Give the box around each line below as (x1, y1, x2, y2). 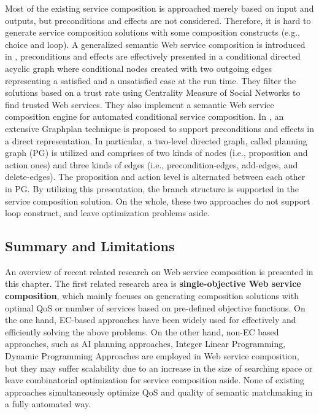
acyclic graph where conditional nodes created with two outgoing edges (5, 61, 272, 74)
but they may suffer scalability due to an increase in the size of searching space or (5, 361, 313, 374)
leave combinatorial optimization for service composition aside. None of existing (5, 373, 305, 386)
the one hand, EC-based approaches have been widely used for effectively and (5, 313, 296, 326)
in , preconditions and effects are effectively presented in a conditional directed (5, 50, 301, 63)
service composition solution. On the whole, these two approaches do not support (5, 194, 310, 207)
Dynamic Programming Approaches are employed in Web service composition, (5, 350, 299, 362)
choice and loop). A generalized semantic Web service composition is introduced (5, 37, 306, 50)
